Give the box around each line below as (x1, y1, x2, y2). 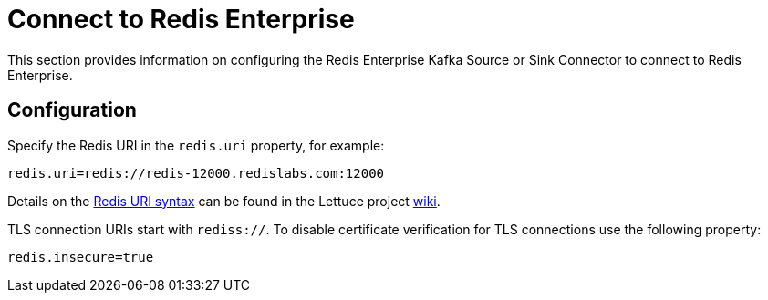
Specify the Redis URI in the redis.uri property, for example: (7, 137, 385, 153)
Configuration (7, 98, 137, 122)
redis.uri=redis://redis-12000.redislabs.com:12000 (7, 165, 385, 181)
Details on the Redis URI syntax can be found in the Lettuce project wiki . (7, 192, 441, 209)
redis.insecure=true (7, 249, 154, 264)
